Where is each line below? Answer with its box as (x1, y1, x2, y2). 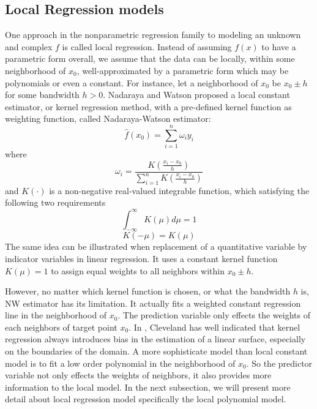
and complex (5, 40, 53, 53)
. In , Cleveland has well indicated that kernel (129, 320, 300, 333)
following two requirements (5, 196, 106, 209)
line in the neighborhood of (5, 309, 107, 321)
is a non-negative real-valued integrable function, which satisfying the (49, 184, 310, 197)
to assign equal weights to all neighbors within (51, 264, 225, 277)
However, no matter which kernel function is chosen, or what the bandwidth (5, 285, 291, 298)
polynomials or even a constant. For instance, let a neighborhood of (5, 76, 258, 89)
